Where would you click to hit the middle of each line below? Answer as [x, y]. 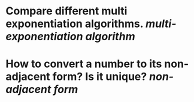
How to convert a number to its [84, 64]
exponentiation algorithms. [75, 24]
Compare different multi [66, 11]
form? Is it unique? [100, 77]
